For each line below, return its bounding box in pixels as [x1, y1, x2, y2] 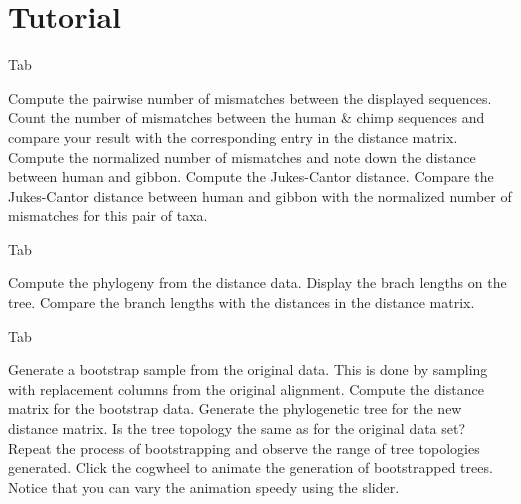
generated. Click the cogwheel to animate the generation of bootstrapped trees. [8, 457, 493, 478]
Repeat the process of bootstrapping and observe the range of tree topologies [8, 437, 480, 458]
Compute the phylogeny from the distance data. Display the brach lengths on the [8, 272, 507, 293]
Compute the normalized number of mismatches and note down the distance [8, 146, 476, 167]
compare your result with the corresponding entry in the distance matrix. [8, 126, 458, 147]
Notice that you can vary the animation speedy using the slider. [8, 476, 400, 497]
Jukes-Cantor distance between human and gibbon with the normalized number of [8, 185, 512, 206]
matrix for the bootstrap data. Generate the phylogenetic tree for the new [8, 398, 462, 419]
